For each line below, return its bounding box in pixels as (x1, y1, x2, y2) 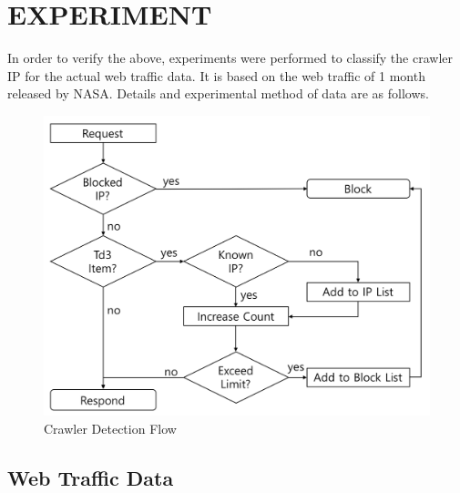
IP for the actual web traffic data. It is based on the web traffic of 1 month (7, 66, 425, 85)
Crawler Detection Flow (44, 418, 177, 437)
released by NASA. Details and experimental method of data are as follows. (7, 84, 429, 103)
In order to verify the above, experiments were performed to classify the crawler (7, 48, 453, 67)
